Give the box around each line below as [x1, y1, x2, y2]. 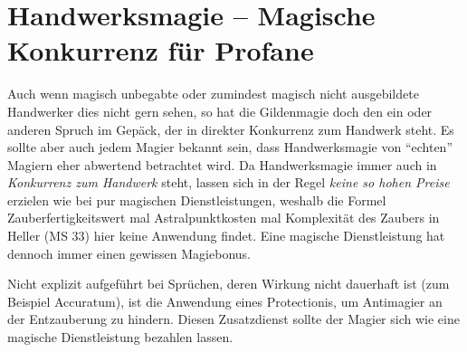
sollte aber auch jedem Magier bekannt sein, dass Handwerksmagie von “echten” [7, 138, 453, 157]
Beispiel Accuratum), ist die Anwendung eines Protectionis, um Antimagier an [7, 291, 443, 310]
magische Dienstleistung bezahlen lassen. [7, 328, 233, 347]
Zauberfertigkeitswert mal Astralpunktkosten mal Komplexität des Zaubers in [7, 208, 440, 227]
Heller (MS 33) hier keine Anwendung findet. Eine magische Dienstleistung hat [7, 226, 445, 245]
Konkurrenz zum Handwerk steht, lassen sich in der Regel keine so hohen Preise [7, 173, 450, 192]
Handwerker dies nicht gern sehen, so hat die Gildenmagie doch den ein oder [7, 101, 433, 120]
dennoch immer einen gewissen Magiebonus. [7, 243, 251, 262]
